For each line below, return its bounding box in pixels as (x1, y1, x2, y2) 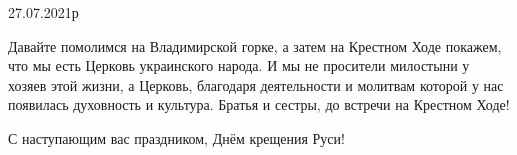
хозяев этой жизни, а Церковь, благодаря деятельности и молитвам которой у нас (8, 74, 504, 95)
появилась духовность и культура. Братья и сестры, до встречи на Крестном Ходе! (8, 94, 510, 115)
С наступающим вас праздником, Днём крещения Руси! (8, 127, 345, 148)
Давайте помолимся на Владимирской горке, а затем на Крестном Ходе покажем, (8, 35, 502, 56)
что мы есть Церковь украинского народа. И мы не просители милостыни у (8, 55, 470, 76)
